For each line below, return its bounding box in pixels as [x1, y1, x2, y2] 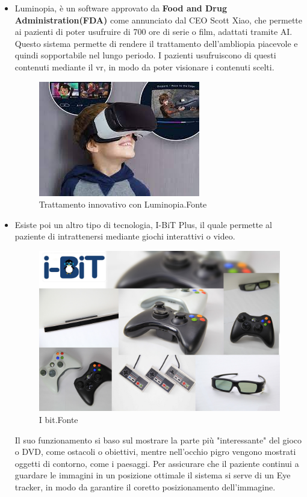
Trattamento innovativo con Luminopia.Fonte [39, 198, 207, 211]
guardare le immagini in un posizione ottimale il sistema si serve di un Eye [14, 469, 291, 481]
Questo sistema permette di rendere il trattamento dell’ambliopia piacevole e [14, 37, 298, 49]
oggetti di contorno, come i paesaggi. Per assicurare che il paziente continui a [14, 457, 299, 469]
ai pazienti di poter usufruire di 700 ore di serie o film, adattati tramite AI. [14, 25, 293, 38]
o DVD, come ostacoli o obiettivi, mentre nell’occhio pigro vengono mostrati [14, 445, 296, 458]
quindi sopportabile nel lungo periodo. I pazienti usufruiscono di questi [14, 49, 276, 61]
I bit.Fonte [39, 413, 78, 426]
